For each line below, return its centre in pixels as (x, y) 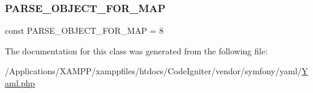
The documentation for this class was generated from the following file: (136, 50)
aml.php (20, 83)
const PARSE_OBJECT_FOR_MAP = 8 (84, 30)
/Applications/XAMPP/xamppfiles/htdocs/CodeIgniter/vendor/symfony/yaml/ (153, 71)
